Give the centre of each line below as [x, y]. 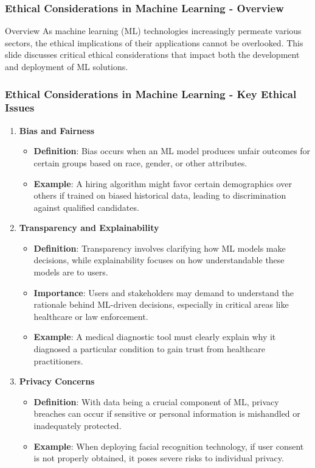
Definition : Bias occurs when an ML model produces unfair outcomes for [172, 151]
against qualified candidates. [86, 207]
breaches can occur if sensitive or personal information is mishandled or [167, 413]
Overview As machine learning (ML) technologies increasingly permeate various [153, 31]
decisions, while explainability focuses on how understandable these [159, 260]
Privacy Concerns [57, 381]
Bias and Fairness [57, 130]
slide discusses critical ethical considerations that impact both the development [152, 55]
